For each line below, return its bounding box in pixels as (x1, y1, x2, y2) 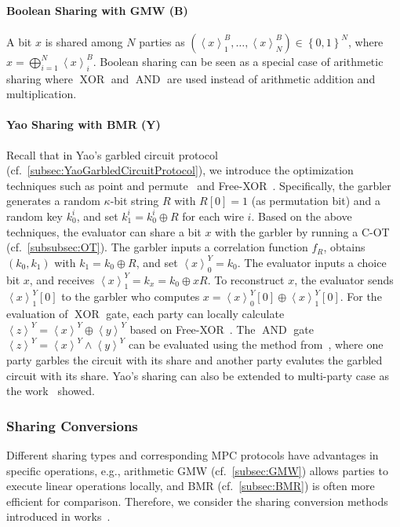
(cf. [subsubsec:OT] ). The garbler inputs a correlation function (6, 239, 308, 255)
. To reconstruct (207, 271, 285, 287)
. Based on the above (251, 207, 352, 224)
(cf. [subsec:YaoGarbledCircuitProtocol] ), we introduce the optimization (6, 162, 354, 178)
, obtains (323, 239, 365, 255)
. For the (340, 288, 382, 305)
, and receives (29, 271, 95, 287)
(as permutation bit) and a (251, 192, 380, 209)
